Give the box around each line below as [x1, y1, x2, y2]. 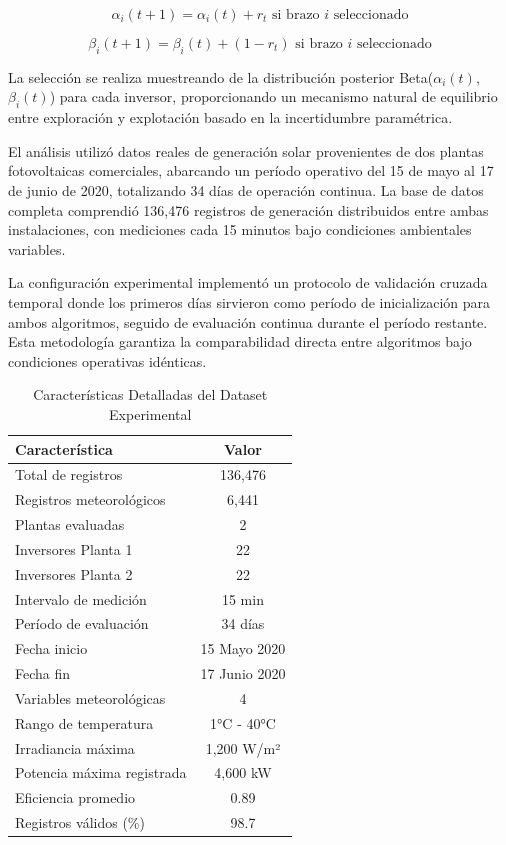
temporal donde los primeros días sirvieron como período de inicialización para [8, 291, 491, 312]
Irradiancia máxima [15, 737, 135, 758]
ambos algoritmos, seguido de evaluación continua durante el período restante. [8, 311, 488, 332]
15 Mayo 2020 [200, 638, 286, 659]
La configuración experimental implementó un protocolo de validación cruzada [8, 272, 488, 293]
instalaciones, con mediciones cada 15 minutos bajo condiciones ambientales [8, 219, 472, 240]
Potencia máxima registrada [15, 762, 187, 783]
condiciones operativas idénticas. [8, 350, 207, 371]
